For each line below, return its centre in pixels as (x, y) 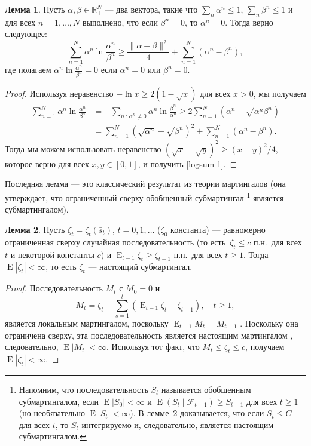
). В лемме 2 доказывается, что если (197, 413)
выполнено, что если (120, 22)
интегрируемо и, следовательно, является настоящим (178, 424)
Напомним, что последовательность (83, 390)
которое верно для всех (47, 163)
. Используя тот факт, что (153, 347)
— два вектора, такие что (151, 9)
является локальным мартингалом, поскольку (87, 323)
